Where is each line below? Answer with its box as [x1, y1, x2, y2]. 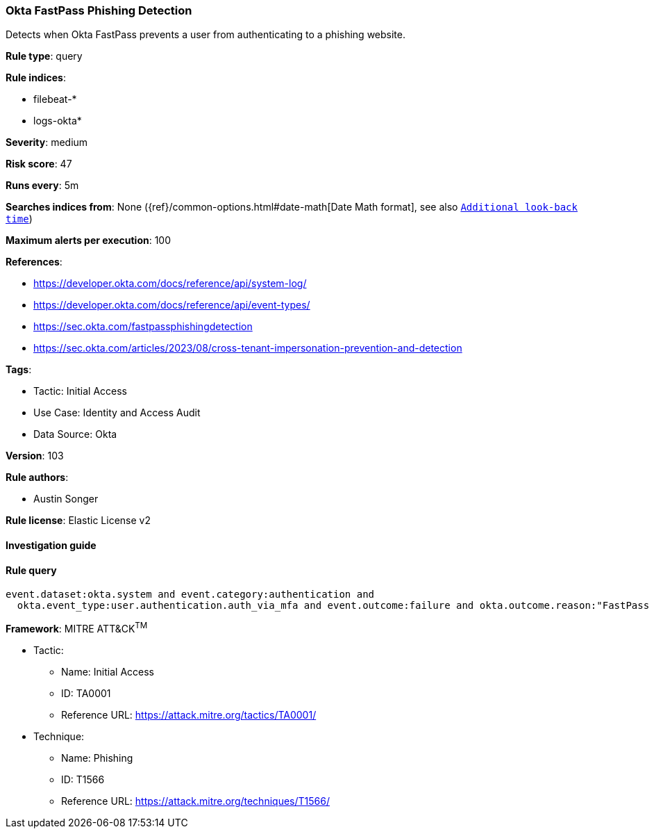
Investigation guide [6, 539, 97, 551]
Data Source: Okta [33, 428, 117, 441]
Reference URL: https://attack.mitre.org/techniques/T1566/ [61, 794, 330, 807]
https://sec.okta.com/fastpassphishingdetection [33, 320, 253, 333]
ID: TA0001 [61, 687, 111, 699]
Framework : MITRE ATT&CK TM [6, 621, 148, 635]
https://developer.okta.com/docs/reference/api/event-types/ [33, 299, 310, 311]
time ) [6, 213, 33, 225]
